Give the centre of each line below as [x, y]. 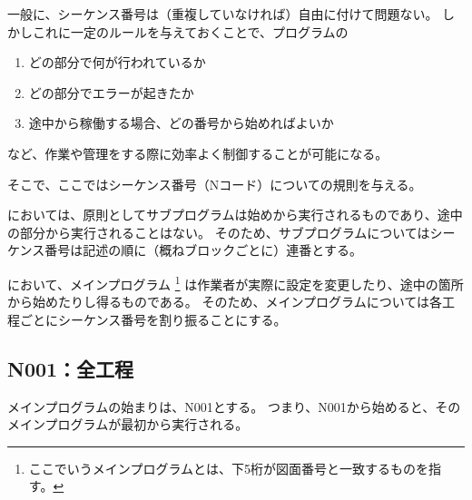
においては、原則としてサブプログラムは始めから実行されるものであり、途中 [235, 215]
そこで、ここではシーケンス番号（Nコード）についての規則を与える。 [215, 184]
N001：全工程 [71, 368]
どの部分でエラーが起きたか [111, 92]
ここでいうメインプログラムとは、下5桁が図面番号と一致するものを [228, 468]
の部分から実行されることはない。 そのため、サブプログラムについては [219, 232]
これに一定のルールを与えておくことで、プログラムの [190, 31]
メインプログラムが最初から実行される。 [128, 424]
